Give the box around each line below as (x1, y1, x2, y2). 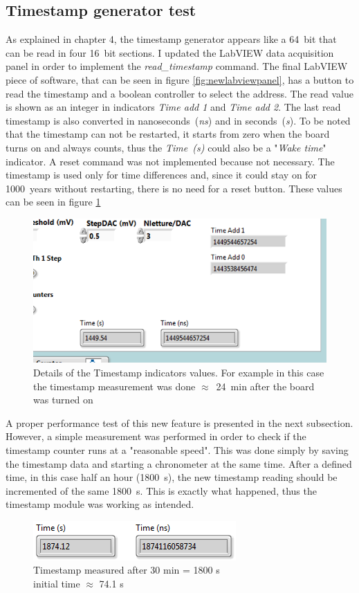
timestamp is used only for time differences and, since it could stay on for (6, 167, 317, 182)
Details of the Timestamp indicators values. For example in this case (33, 365, 324, 379)
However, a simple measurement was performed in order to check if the (6, 429, 306, 444)
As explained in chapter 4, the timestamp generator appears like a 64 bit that (6, 32, 337, 46)
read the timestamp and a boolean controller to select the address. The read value (6, 86, 353, 100)
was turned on (33, 392, 93, 407)
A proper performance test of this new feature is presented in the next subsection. (6, 415, 353, 430)
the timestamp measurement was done (33, 378, 196, 393)
